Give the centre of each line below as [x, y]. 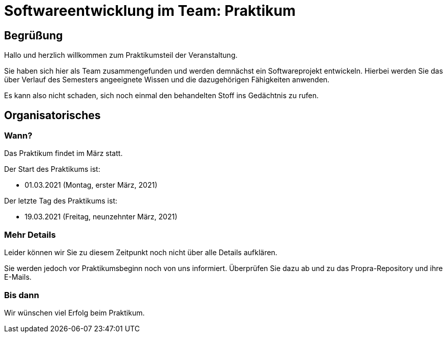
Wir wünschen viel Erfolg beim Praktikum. [74, 312]
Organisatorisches [52, 115]
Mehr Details [30, 234]
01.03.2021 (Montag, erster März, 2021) [91, 185]
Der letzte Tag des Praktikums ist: [61, 201]
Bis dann [22, 295]
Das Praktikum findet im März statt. [63, 153]
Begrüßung [34, 35]
